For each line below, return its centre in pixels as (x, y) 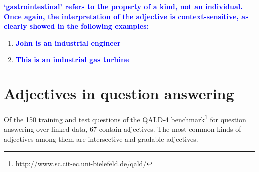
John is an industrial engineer (68, 43)
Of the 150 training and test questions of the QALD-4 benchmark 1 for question (125, 119)
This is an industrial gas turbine (72, 59)
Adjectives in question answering (119, 94)
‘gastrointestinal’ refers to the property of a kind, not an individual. (123, 6)
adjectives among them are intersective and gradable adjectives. (101, 138)
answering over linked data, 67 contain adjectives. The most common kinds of (123, 129)
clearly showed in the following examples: (76, 26)
